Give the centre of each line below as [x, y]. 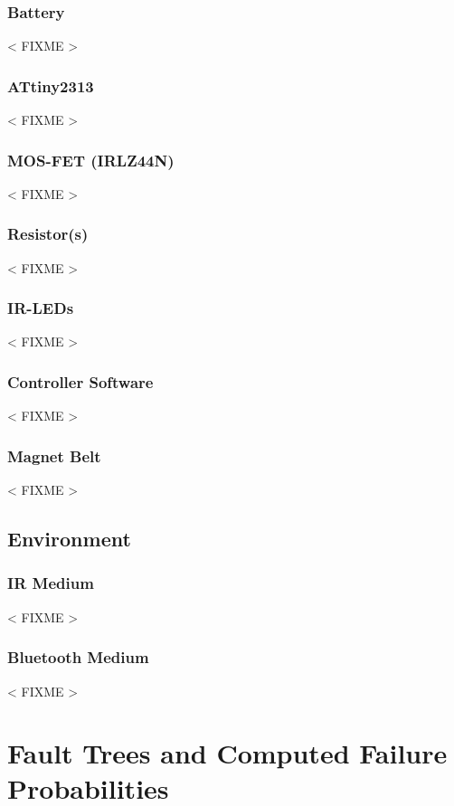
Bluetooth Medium [78, 657]
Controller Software [80, 381]
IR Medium [51, 583]
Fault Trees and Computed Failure [227, 753]
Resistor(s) [48, 234]
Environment [69, 539]
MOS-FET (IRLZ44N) [91, 160]
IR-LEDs [41, 308]
